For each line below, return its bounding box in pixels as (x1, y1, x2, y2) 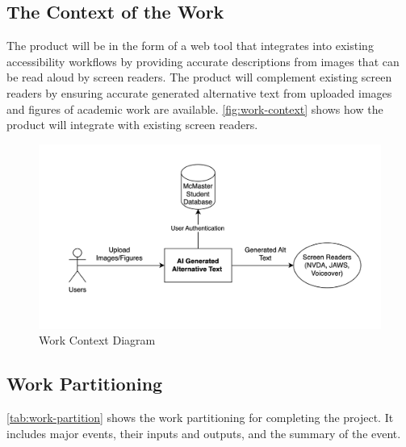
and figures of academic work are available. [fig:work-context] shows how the (6, 100, 383, 117)
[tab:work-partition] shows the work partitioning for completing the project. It (6, 409, 394, 426)
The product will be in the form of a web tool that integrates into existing (6, 37, 374, 54)
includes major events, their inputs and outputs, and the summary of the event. (6, 424, 401, 441)
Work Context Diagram (39, 332, 156, 349)
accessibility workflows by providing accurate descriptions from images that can (6, 52, 400, 69)
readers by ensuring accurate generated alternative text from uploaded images (6, 84, 392, 101)
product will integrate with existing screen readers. (6, 116, 258, 133)
